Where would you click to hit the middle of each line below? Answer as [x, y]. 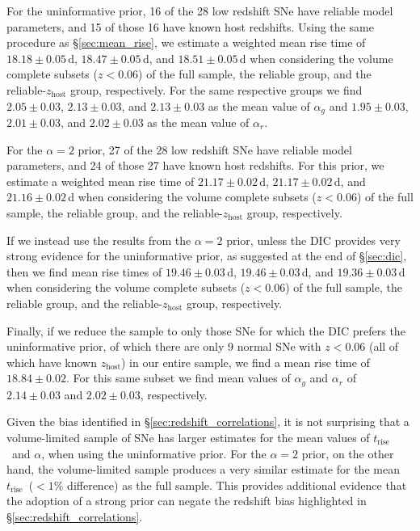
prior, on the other [348, 453]
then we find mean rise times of [84, 271]
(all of [384, 346]
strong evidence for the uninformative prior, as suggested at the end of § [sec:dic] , [207, 256]
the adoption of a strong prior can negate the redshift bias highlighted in [187, 501]
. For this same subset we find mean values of [178, 378]
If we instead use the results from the [99, 240]
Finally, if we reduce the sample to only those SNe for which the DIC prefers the [206, 330]
